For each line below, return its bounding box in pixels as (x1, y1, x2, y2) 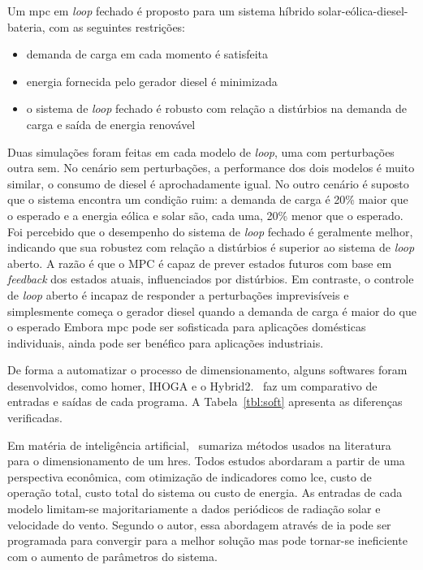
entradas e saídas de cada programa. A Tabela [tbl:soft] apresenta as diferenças (7, 393, 403, 410)
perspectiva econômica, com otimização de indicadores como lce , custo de (7, 468, 372, 485)
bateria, (7, 18, 45, 35)
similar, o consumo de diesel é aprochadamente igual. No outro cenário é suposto (7, 175, 409, 192)
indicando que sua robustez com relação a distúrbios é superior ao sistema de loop (7, 239, 415, 256)
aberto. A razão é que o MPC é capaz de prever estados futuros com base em (7, 254, 392, 271)
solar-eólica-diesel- (317, 2, 408, 19)
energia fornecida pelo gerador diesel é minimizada (26, 72, 278, 89)
